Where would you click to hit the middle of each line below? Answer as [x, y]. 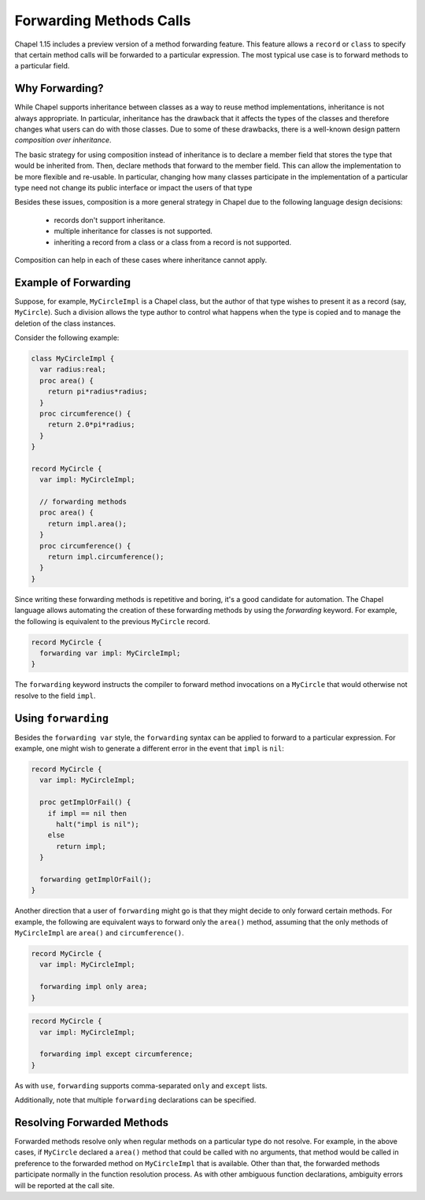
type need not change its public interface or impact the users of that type [133, 187]
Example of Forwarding [73, 282]
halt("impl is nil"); [98, 824]
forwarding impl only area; [94, 987]
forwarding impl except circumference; [116, 1054]
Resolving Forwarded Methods [92, 1122]
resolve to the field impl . [55, 696]
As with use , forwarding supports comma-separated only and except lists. [141, 1085]
